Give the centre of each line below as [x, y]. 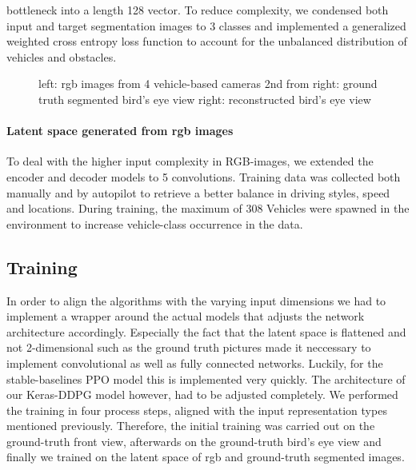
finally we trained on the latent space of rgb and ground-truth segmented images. [206, 457]
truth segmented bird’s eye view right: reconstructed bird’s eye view [205, 99]
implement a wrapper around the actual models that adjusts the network [186, 316]
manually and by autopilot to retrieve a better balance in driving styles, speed [198, 192]
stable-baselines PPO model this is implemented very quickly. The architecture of [206, 378]
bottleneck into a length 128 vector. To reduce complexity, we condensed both [198, 10]
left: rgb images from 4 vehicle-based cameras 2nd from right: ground [208, 84]
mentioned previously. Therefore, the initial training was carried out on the [191, 426]
